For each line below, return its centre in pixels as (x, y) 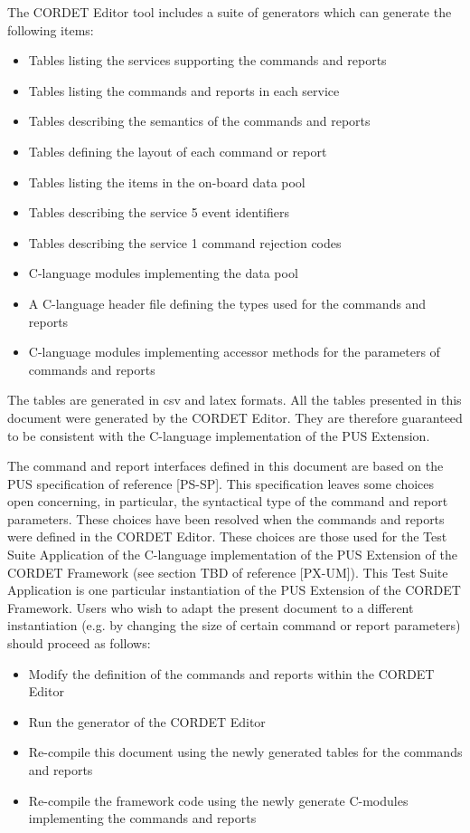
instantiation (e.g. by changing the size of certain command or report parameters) (234, 625)
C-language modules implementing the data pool (163, 273)
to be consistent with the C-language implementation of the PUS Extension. (219, 435)
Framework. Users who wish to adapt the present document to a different (211, 607)
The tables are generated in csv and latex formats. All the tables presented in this (235, 400)
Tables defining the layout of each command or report (178, 151)
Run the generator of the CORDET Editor (147, 721)
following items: (51, 29)
